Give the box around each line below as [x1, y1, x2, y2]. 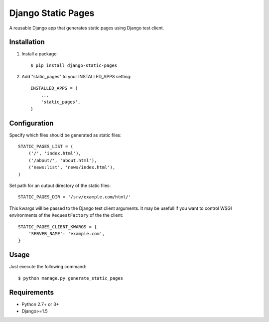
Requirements [9, 288, 54, 297]
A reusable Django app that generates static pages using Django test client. [9, 25, 164, 31]
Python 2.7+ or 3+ [21, 301, 59, 307]
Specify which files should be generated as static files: [9, 132, 122, 138]
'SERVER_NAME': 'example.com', [28, 231, 105, 236]
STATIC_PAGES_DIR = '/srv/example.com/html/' [18, 194, 132, 200]
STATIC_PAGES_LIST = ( [18, 144, 74, 150]
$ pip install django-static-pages [30, 62, 118, 68]
